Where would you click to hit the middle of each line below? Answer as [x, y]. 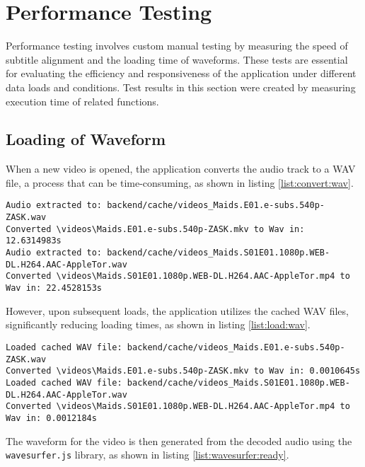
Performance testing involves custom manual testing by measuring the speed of [177, 46]
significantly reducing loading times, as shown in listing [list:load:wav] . [158, 324]
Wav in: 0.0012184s [51, 418]
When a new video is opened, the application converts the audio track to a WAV [181, 169]
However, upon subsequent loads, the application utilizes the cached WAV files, [177, 310]
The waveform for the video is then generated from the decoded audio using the [179, 440]
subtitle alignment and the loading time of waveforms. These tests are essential [177, 59]
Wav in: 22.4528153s [54, 288]
